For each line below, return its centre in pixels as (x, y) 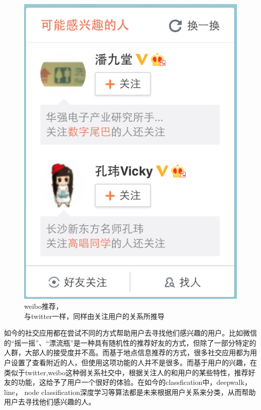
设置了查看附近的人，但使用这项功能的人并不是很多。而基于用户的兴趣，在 (134, 362)
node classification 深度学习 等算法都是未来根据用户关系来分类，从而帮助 (140, 392)
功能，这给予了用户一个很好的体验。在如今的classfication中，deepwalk (131, 382)
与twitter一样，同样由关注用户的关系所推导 (94, 316)
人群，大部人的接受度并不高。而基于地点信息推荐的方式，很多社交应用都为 (127, 352)
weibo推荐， (43, 306)
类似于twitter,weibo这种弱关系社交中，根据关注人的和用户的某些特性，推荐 (126, 372)
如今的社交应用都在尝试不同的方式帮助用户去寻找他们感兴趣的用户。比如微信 (130, 333)
